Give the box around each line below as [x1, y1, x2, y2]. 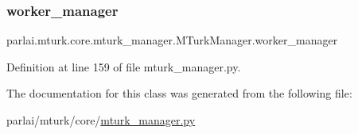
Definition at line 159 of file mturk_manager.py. [6, 58, 241, 75]
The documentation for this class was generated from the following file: [6, 85, 352, 101]
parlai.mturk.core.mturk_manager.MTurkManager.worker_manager [6, 32, 338, 48]
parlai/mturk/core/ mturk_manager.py [6, 112, 196, 128]
